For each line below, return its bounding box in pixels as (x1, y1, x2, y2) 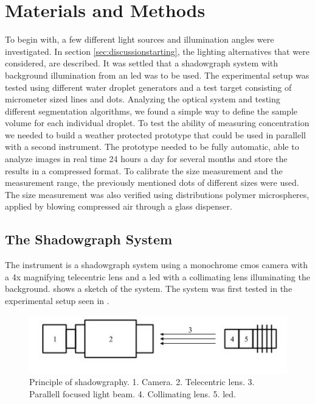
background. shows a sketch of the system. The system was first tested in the (5, 282, 292, 295)
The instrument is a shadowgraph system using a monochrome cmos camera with (5, 258, 308, 271)
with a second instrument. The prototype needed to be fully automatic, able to (5, 140, 299, 153)
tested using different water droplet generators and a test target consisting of (5, 80, 292, 93)
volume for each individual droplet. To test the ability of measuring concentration (5, 116, 310, 129)
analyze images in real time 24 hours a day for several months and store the (5, 152, 288, 165)
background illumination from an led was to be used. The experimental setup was (5, 68, 310, 81)
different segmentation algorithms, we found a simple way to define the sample (5, 104, 298, 117)
